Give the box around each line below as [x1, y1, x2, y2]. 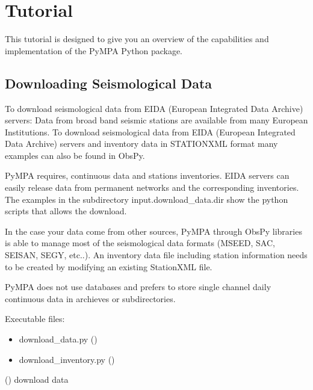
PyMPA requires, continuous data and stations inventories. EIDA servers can [5, 169, 290, 182]
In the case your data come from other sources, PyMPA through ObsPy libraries [5, 224, 302, 237]
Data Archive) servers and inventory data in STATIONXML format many [5, 137, 278, 150]
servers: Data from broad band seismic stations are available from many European [5, 114, 308, 126]
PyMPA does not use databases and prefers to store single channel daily [5, 280, 271, 293]
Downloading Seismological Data [5, 73, 212, 92]
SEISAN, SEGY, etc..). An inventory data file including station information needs [5, 249, 308, 261]
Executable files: [5, 312, 65, 325]
